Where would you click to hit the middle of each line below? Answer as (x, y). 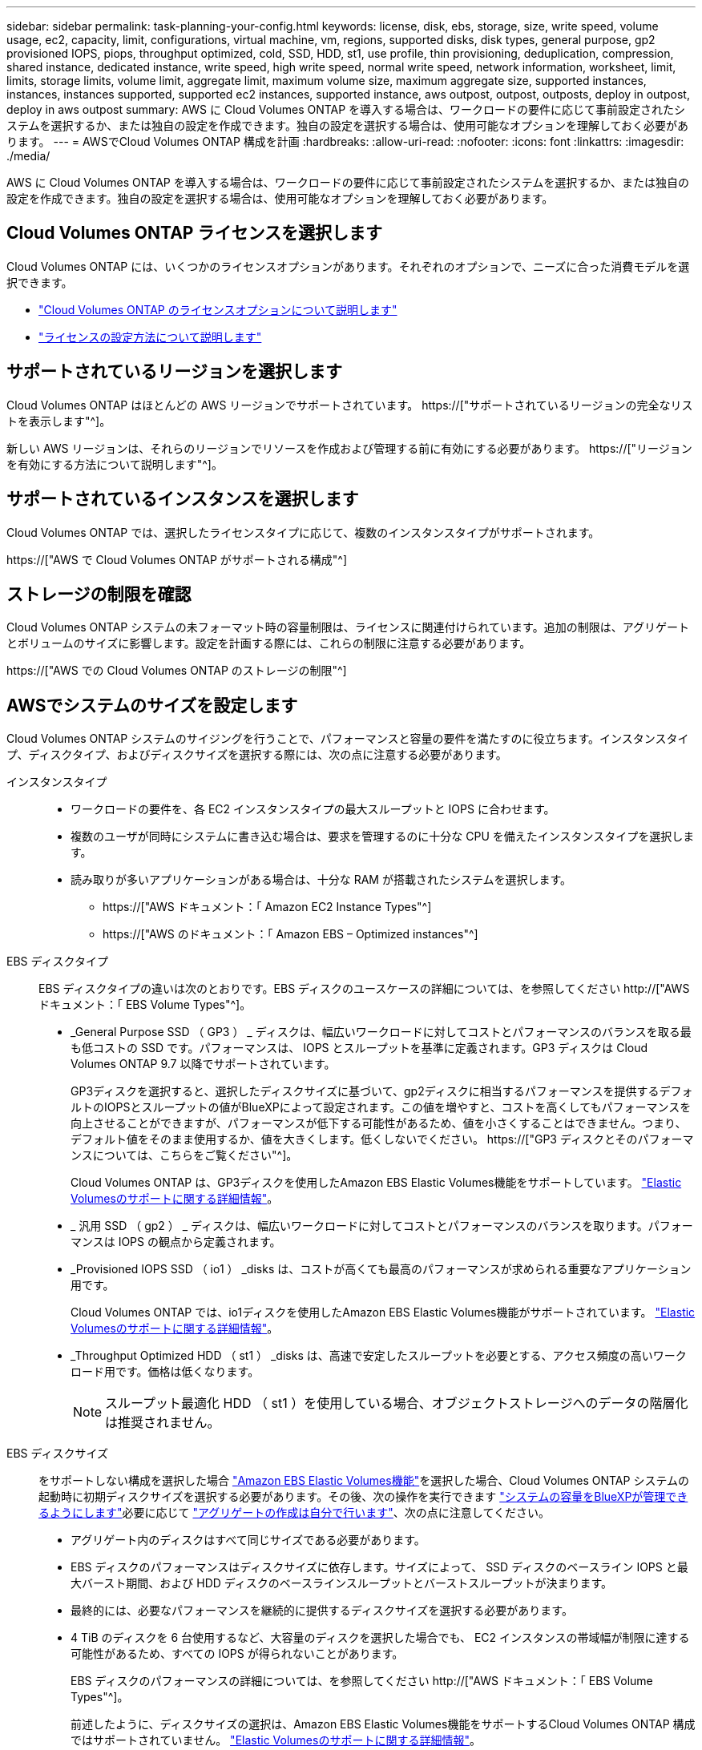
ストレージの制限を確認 (99, 594)
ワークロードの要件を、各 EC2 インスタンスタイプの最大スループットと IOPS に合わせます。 (313, 809)
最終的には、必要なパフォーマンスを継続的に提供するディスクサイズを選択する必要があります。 (322, 1611)
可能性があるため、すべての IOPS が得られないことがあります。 (237, 1654)
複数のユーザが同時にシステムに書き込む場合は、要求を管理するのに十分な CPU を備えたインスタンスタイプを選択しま (383, 837)
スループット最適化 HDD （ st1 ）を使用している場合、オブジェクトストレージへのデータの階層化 (397, 1403)
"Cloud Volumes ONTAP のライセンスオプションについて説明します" (218, 309)
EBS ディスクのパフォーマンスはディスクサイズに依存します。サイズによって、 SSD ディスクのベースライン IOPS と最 (379, 1567)
